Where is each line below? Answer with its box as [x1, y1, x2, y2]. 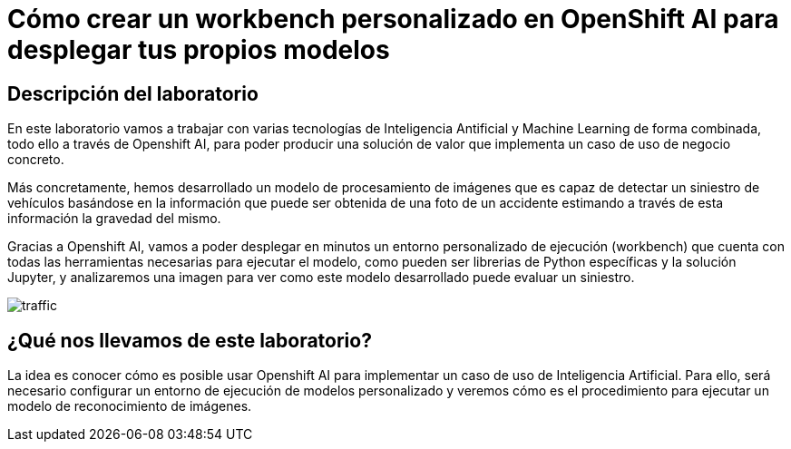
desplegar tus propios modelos [7, 34, 390, 65]
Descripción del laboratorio [7, 82, 259, 105]
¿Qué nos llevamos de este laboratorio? [7, 328, 372, 352]
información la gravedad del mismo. [7, 210, 221, 227]
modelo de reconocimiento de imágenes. [7, 398, 252, 415]
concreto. [7, 151, 64, 168]
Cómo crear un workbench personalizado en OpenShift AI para [7, 4, 779, 34]
